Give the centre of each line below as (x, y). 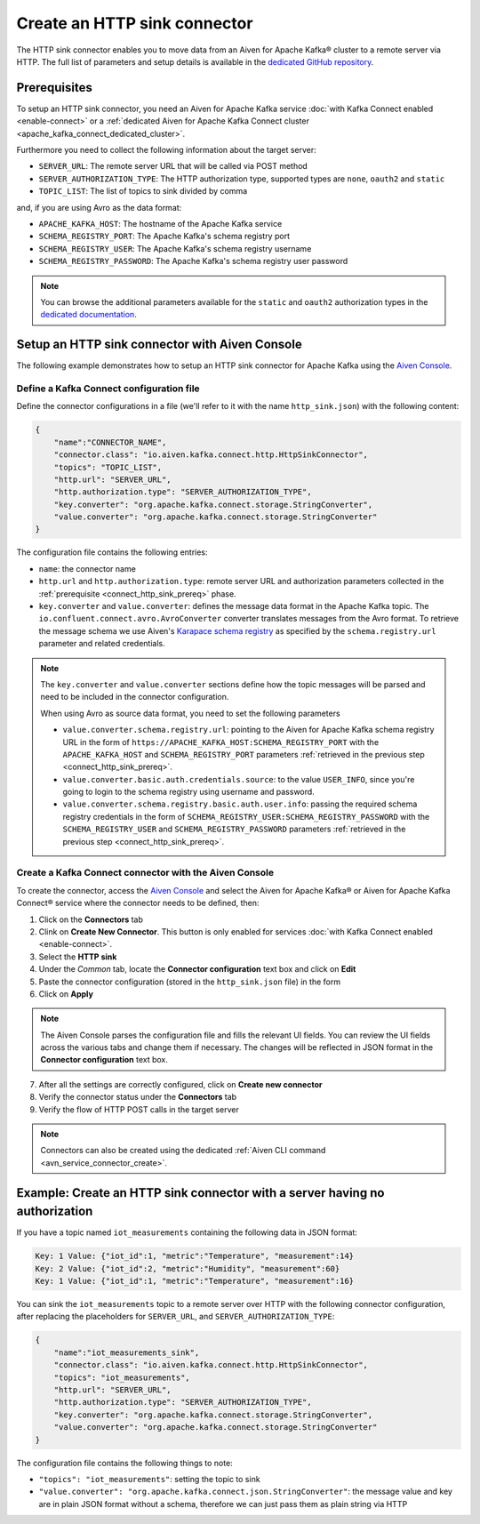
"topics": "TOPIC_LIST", (108, 467)
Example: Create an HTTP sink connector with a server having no (200, 1193)
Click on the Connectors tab (91, 919)
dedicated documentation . (88, 315)
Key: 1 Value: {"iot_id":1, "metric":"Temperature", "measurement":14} (195, 1256)
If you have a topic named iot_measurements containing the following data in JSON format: (187, 1232)
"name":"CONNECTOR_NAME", (110, 442)
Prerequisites (54, 88)
